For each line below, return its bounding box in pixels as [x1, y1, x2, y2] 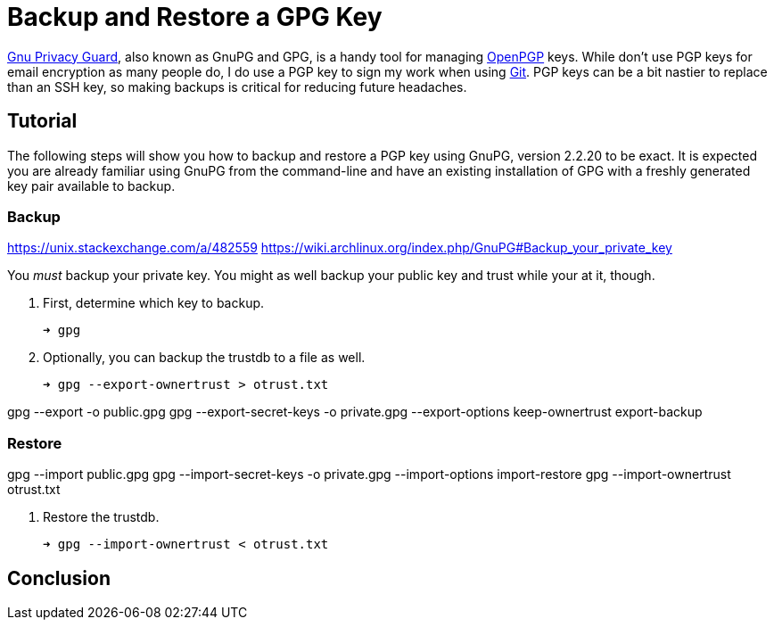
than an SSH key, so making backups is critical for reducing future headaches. [7, 78, 467, 95]
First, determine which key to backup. [43, 295, 265, 311]
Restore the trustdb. [43, 509, 160, 525]
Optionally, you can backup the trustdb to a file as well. [43, 350, 366, 366]
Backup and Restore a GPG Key [7, 2, 383, 32]
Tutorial [7, 110, 78, 133]
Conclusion [7, 566, 111, 590]
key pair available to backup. [7, 177, 176, 194]
